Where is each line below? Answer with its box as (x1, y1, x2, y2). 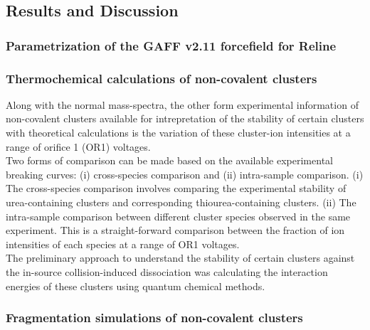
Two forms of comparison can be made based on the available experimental (6, 153, 333, 168)
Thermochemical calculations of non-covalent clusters (6, 69, 317, 87)
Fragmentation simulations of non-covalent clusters (6, 309, 303, 326)
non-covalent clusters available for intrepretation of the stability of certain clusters (6, 111, 364, 126)
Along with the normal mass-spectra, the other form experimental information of (6, 97, 359, 112)
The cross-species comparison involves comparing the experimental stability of (6, 181, 347, 196)
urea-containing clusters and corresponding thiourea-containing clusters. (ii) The (6, 195, 356, 209)
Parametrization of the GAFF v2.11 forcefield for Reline (6, 36, 337, 54)
